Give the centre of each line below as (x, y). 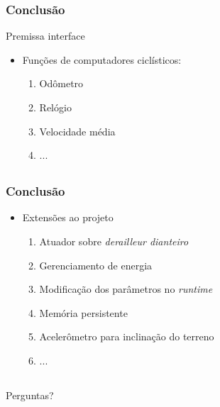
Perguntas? (30, 395)
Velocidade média (77, 131)
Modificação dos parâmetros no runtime (126, 289)
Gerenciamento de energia (96, 265)
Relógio (55, 107)
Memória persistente (83, 312)
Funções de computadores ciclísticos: (102, 59)
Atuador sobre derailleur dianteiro (114, 241)
